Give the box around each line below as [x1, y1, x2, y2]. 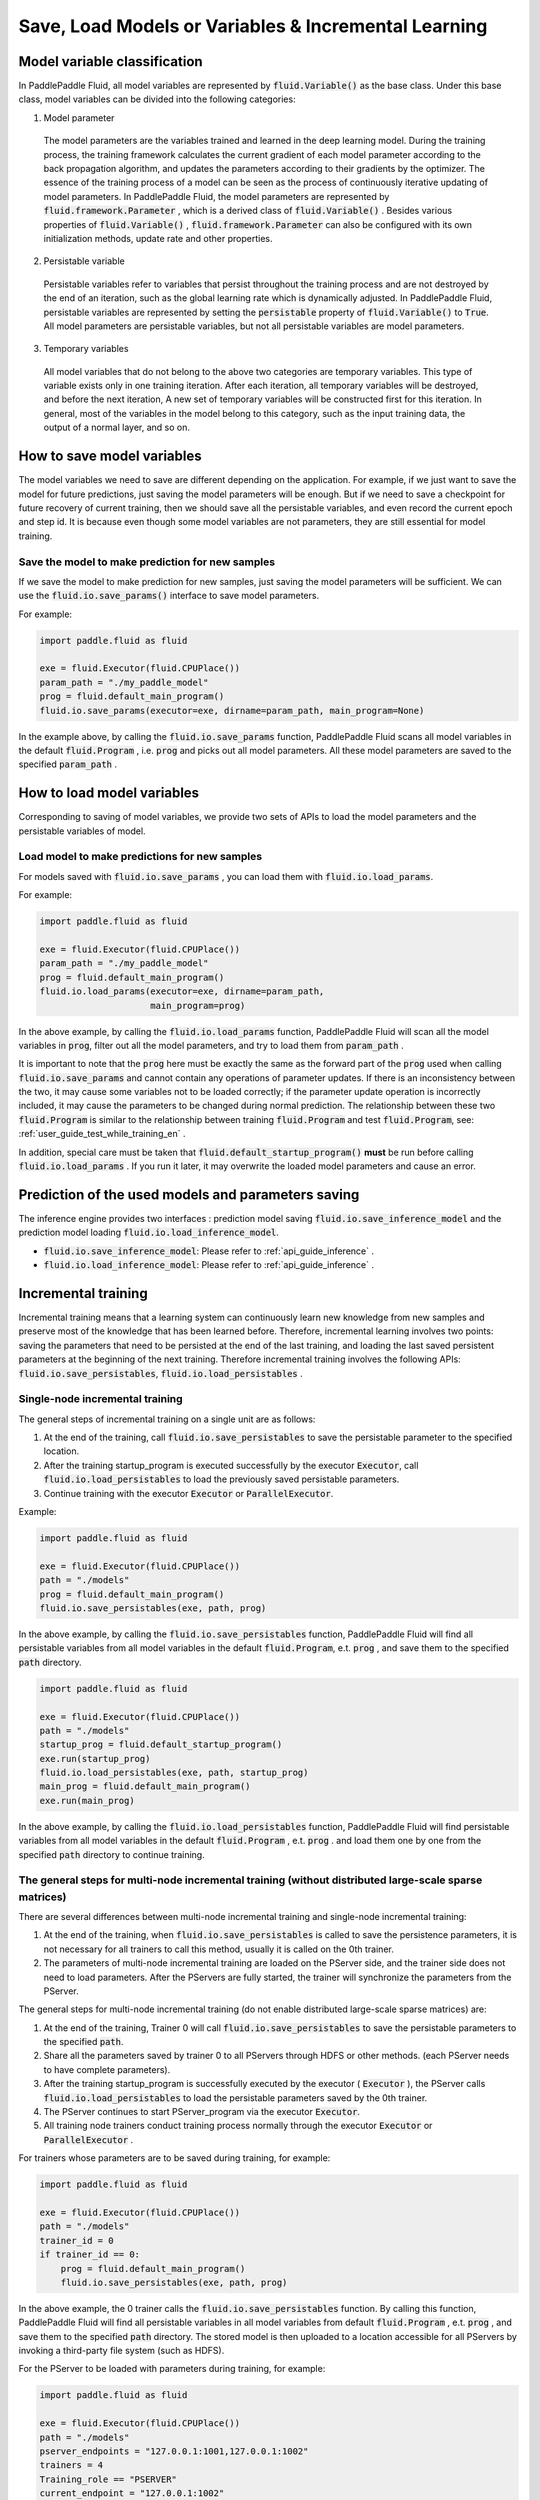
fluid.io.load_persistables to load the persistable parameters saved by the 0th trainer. [43, 2091, 428, 2104]
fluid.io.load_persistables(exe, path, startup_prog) [39, 1767, 309, 1779]
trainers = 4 [39, 2460, 104, 2471]
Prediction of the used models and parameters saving [18, 1186, 360, 1203]
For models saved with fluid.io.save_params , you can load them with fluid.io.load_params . [18, 870, 434, 882]
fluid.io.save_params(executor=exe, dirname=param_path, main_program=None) [39, 705, 425, 716]
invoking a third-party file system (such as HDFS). [18, 2345, 225, 2357]
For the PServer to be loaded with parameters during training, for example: [18, 2363, 326, 2375]
